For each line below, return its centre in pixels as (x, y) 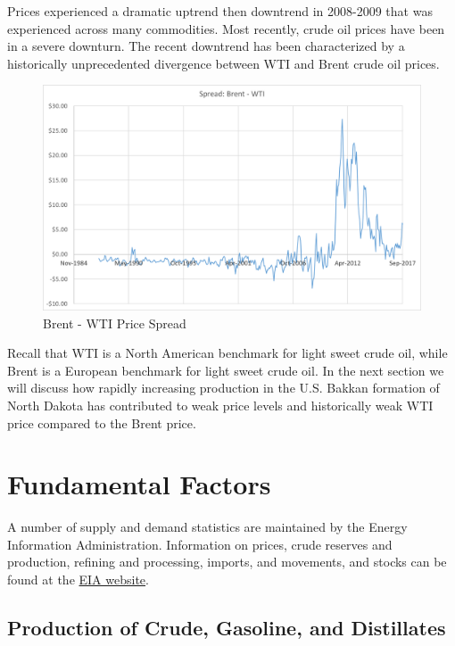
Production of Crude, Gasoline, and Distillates (227, 627)
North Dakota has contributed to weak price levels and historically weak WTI (220, 405)
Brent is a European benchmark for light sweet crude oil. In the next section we (226, 370)
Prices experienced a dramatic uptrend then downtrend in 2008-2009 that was (220, 11)
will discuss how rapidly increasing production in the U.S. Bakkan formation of (223, 388)
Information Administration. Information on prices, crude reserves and (200, 544)
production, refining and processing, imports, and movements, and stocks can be (227, 562)
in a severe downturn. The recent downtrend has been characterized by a (206, 46)
